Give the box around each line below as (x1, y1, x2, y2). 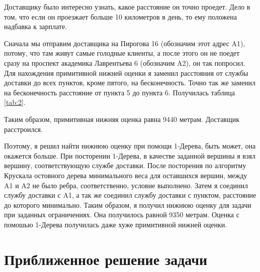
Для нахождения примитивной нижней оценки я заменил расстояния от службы (4, 67, 248, 78)
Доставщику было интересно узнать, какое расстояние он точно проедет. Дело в (4, 2, 250, 12)
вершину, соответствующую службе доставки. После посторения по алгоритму (4, 160, 246, 171)
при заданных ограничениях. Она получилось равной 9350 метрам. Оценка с (4, 209, 239, 220)
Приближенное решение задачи (4, 248, 208, 269)
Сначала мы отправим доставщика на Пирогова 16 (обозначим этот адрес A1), (4, 38, 245, 48)
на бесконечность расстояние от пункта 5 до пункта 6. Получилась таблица (4, 87, 235, 97)
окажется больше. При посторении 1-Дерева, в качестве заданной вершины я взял (4, 150, 255, 161)
